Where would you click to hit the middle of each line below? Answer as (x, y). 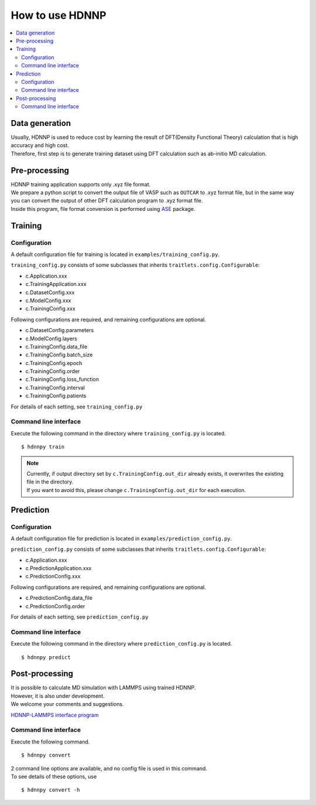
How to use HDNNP (59, 15)
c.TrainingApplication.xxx (56, 284)
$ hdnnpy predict (46, 657)
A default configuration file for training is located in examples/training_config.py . (115, 254)
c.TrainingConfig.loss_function (62, 379)
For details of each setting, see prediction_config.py (80, 617)
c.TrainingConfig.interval (55, 387)
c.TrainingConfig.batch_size (59, 355)
